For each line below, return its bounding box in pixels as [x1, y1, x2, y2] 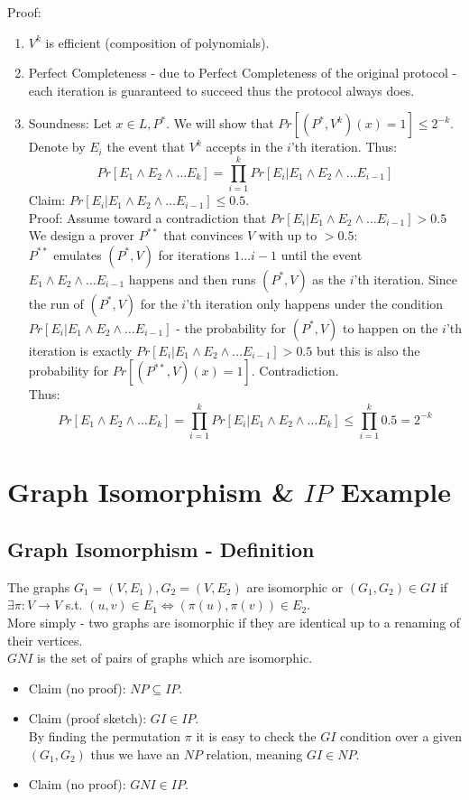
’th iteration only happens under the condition [186, 293, 444, 312]
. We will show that [166, 114, 274, 133]
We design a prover [28, 226, 135, 245]
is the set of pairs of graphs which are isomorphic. [37, 648, 313, 667]
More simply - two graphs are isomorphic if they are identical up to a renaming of [7, 612, 461, 631]
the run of [28, 293, 84, 312]
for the [140, 293, 178, 312]
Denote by [28, 137, 86, 156]
